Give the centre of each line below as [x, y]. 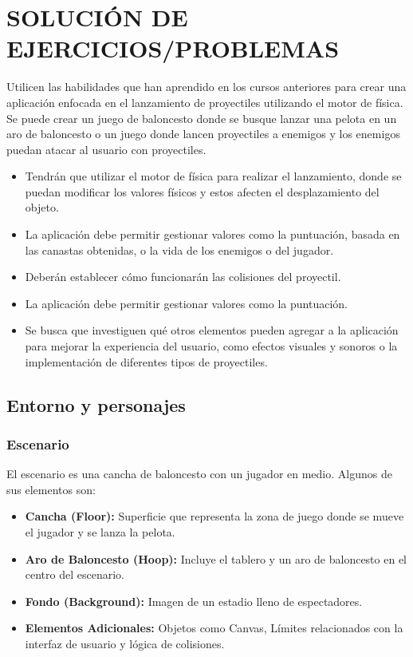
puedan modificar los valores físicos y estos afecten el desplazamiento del [202, 191]
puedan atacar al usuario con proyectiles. [106, 149]
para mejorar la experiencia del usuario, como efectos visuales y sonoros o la [211, 346]
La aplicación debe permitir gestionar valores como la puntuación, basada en [212, 234]
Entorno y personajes [96, 404]
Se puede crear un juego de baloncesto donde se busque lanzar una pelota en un [202, 118]
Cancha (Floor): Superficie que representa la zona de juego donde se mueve [214, 516]
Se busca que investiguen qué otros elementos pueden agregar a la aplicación [212, 330]
